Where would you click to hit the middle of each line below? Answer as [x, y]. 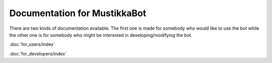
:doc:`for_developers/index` [38, 53]
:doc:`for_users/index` [32, 44]
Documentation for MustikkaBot [78, 13]
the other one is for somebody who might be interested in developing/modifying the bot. [101, 35]
